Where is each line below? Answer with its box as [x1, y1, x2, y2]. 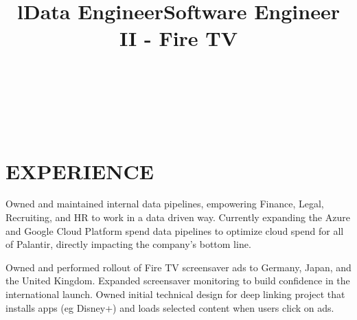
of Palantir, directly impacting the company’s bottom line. [5, 237, 251, 251]
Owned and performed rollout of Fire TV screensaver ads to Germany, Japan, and [5, 260, 352, 274]
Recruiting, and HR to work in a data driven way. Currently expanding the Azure [5, 210, 350, 225]
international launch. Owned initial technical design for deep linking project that [5, 287, 345, 301]
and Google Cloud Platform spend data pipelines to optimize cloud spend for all [5, 223, 344, 238]
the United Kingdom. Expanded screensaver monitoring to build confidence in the [5, 273, 350, 288]
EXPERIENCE [5, 157, 154, 185]
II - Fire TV [119, 24, 238, 52]
